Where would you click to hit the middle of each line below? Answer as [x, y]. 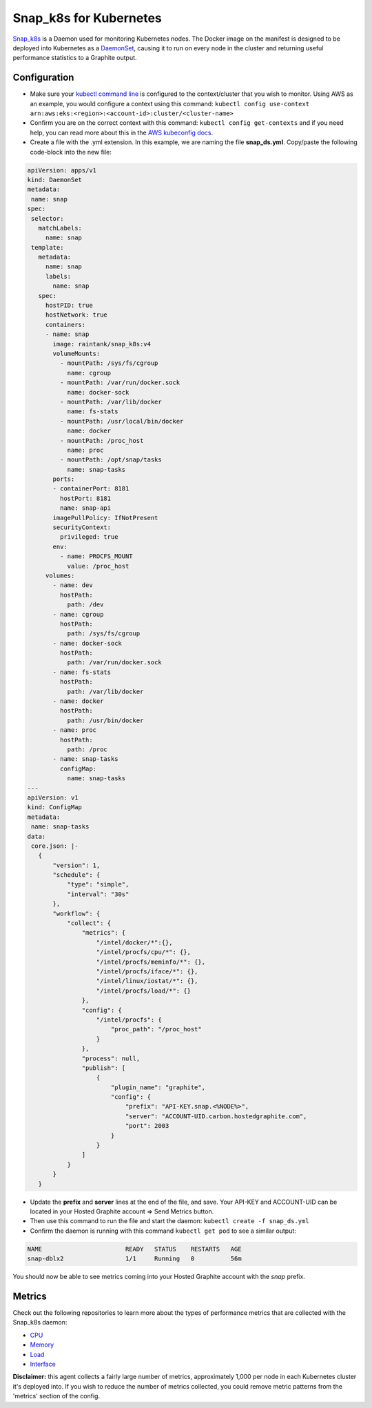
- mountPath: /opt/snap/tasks [111, 460]
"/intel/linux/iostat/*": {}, [147, 981]
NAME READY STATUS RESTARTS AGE [134, 1249]
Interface [43, 1364]
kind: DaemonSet [55, 180]
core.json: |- [55, 846]
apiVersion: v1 [53, 797]
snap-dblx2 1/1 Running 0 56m [134, 1259]
